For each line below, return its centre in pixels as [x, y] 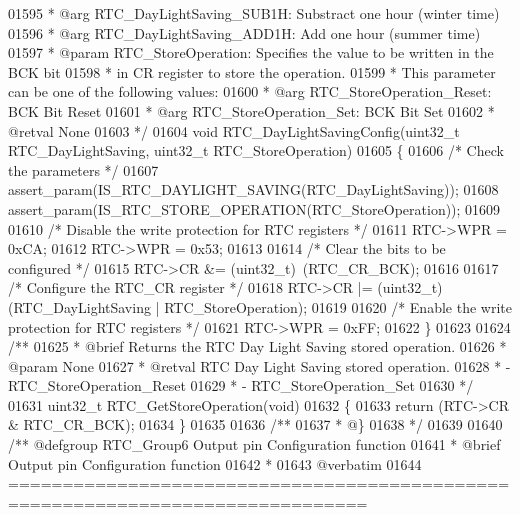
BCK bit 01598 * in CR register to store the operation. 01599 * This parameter [252, 71]
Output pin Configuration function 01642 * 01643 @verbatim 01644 [215, 463]
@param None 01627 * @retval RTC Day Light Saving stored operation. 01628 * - [259, 365]
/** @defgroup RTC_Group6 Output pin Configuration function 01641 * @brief [254, 444]
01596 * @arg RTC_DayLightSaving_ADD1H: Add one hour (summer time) [244, 32]
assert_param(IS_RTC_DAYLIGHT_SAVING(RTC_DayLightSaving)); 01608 [253, 189]
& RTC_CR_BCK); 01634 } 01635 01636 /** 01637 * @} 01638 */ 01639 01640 [255, 424]
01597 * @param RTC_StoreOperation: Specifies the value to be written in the [251, 52]
